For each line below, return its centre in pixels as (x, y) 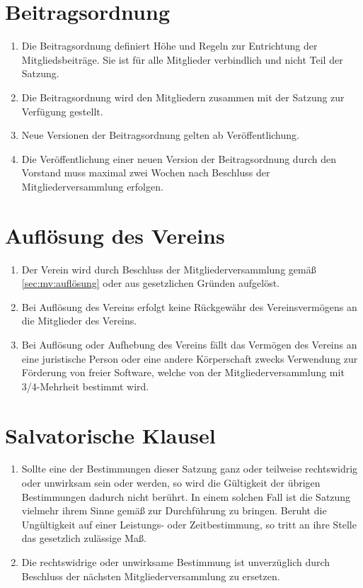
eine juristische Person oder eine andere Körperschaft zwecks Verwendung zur (190, 358)
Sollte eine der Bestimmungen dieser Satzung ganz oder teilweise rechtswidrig (190, 469)
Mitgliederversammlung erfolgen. (92, 186)
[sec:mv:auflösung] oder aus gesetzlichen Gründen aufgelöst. (150, 283)
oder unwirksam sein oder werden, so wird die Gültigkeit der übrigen (171, 483)
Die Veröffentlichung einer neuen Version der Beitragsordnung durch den (179, 158)
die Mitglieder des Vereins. (79, 321)
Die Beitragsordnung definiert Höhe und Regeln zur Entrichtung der (169, 46)
